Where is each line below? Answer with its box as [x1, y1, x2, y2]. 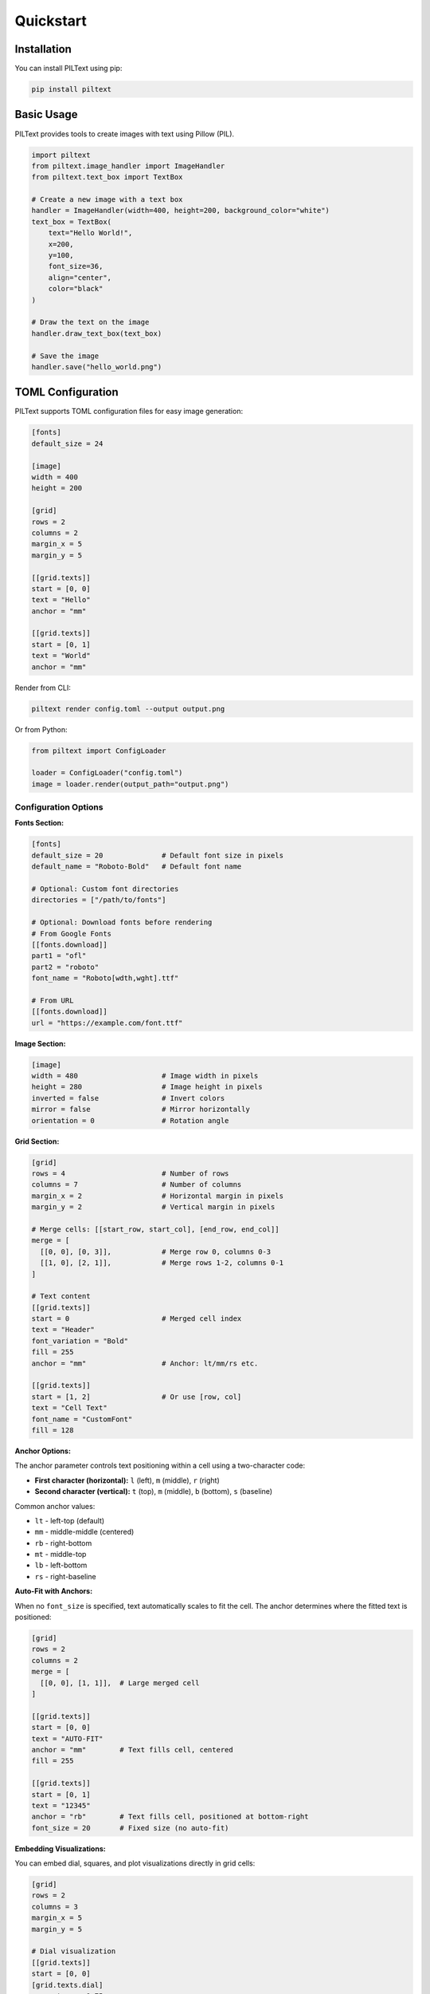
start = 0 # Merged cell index [31, 1314, 242, 1323]
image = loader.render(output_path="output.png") [31, 779, 229, 789]
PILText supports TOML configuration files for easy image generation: [14, 407, 243, 416]
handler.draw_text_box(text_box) [31, 329, 162, 338]
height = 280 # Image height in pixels [31, 1082, 263, 1092]
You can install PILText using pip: [14, 64, 123, 73]
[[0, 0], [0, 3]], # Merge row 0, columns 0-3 [40, 1247, 272, 1256]
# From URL [31, 995, 74, 1005]
